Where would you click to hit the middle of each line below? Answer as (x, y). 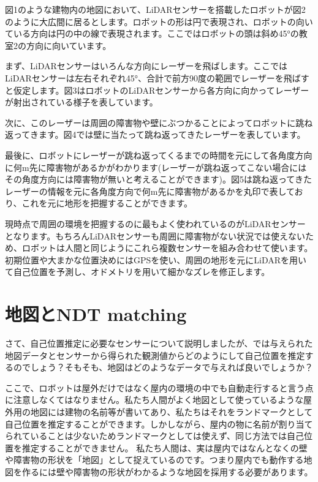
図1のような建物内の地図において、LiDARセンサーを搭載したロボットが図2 (155, 9)
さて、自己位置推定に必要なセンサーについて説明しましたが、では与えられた (159, 343)
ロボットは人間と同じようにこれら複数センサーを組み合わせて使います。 (167, 248)
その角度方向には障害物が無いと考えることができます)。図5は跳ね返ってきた (158, 179)
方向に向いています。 (69, 45)
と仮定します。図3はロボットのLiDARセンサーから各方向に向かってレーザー (157, 90)
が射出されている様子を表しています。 (81, 102)
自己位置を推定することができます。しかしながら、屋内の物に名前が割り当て (159, 424)
